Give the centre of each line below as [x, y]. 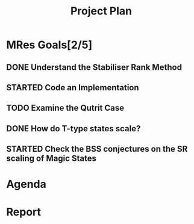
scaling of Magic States [51, 159]
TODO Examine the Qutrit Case [65, 108]
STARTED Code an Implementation [73, 88]
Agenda [26, 184]
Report [23, 212]
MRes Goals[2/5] [49, 45]
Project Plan [101, 11]
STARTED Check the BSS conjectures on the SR [97, 149]
